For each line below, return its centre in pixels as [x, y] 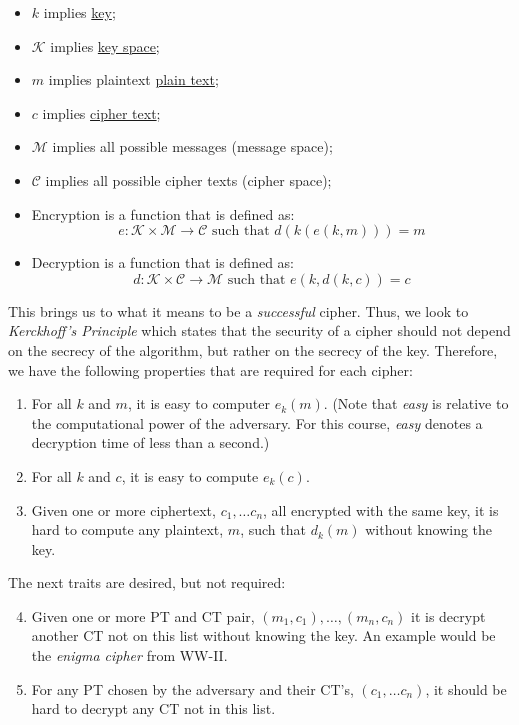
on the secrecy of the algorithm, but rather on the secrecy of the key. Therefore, [253, 349]
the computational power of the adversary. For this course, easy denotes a [257, 422]
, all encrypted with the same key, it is [381, 509]
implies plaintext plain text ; [133, 79]
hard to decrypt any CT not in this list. [153, 708]
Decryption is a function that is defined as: [163, 262]
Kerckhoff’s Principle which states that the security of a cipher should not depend [259, 330]
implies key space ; [105, 45]
